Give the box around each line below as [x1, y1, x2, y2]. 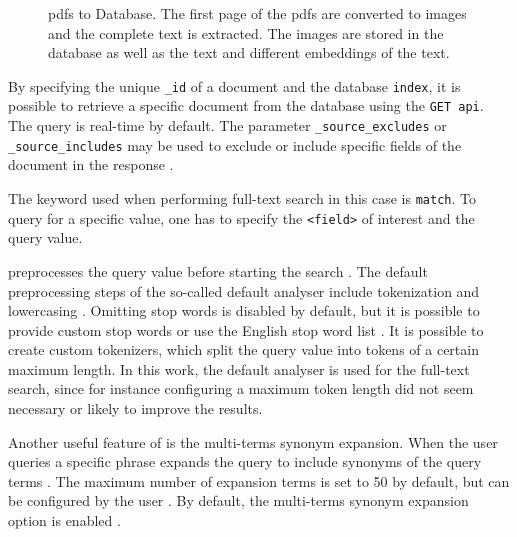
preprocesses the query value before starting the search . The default [8, 260, 428, 281]
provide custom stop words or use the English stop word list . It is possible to [8, 319, 484, 340]
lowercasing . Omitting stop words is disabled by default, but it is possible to [8, 300, 480, 321]
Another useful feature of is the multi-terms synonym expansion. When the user [8, 431, 498, 452]
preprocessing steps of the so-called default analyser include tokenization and [8, 280, 480, 301]
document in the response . [8, 154, 174, 175]
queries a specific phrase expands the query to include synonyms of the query [8, 451, 482, 472]
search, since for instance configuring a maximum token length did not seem [8, 378, 474, 399]
